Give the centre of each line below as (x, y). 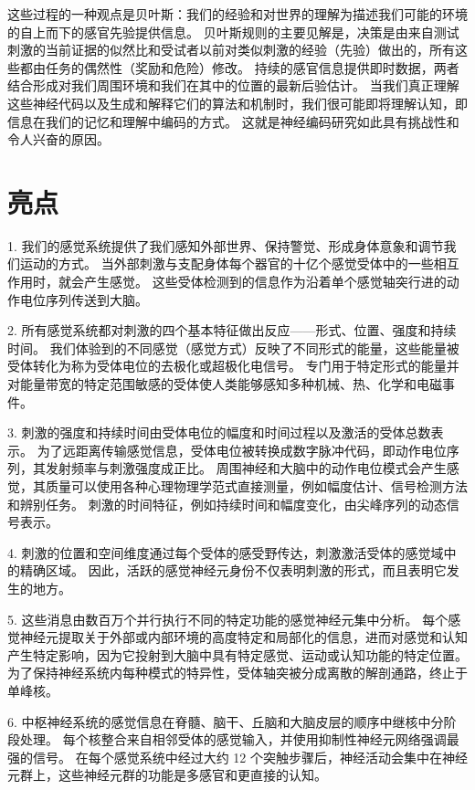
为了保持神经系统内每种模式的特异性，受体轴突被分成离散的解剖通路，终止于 (237, 673)
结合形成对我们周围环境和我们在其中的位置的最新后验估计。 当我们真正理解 (233, 85)
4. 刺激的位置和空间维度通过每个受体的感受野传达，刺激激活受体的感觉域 (226, 552)
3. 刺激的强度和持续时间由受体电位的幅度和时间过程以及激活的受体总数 (219, 432)
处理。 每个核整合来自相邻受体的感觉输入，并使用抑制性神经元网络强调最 (239, 739)
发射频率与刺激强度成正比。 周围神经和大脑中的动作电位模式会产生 (246, 468)
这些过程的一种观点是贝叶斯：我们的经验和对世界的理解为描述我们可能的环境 (237, 14)
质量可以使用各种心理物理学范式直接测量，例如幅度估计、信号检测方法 (256, 486)
